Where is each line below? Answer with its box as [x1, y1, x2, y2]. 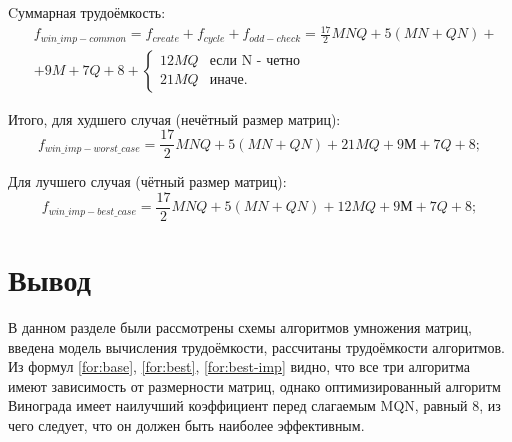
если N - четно [209, 54, 301, 69]
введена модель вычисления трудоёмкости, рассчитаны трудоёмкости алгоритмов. [8, 336, 505, 357]
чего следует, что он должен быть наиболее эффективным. [8, 415, 365, 436]
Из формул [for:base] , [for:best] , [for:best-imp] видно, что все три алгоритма [8, 356, 470, 377]
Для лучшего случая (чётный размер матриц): [8, 171, 287, 192]
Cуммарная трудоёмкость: [8, 2, 166, 22]
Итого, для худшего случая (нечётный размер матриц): [8, 108, 341, 129]
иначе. [209, 73, 248, 88]
